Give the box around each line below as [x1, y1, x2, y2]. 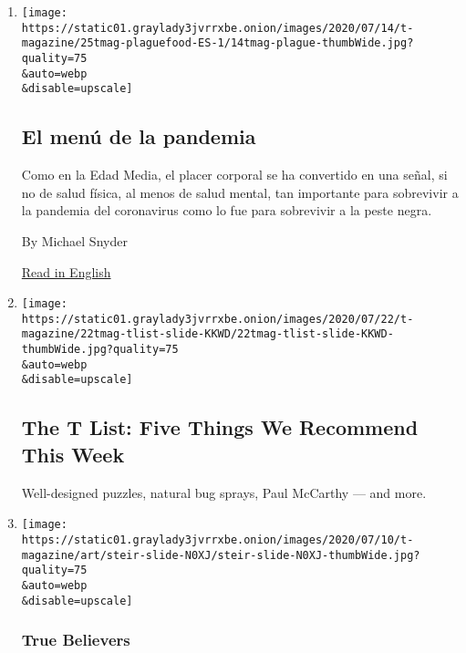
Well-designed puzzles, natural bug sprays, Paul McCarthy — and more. [21, 482, 427, 502]
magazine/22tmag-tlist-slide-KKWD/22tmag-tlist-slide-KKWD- [21, 327, 394, 341]
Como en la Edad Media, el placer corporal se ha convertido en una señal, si [21, 165, 448, 184]
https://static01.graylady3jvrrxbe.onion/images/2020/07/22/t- [21, 312, 414, 326]
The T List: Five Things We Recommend [21, 413, 419, 441]
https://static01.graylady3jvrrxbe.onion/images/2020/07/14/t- [21, 21, 414, 35]
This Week [21, 440, 125, 468]
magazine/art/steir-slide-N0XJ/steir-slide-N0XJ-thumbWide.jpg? [21, 548, 420, 562]
